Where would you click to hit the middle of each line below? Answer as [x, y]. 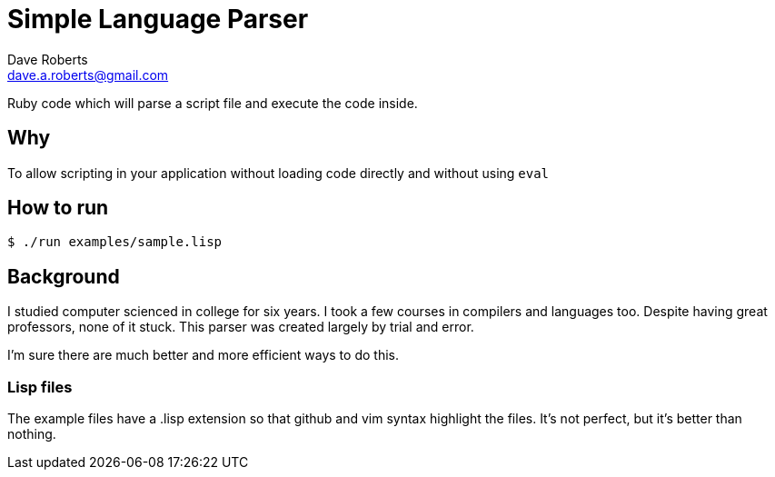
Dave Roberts [48, 59]
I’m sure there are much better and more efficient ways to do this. [203, 355]
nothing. [32, 434]
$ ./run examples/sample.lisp [115, 242]
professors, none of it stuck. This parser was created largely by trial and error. [241, 327]
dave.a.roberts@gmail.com [88, 75]
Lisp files [40, 387]
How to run [58, 208]
